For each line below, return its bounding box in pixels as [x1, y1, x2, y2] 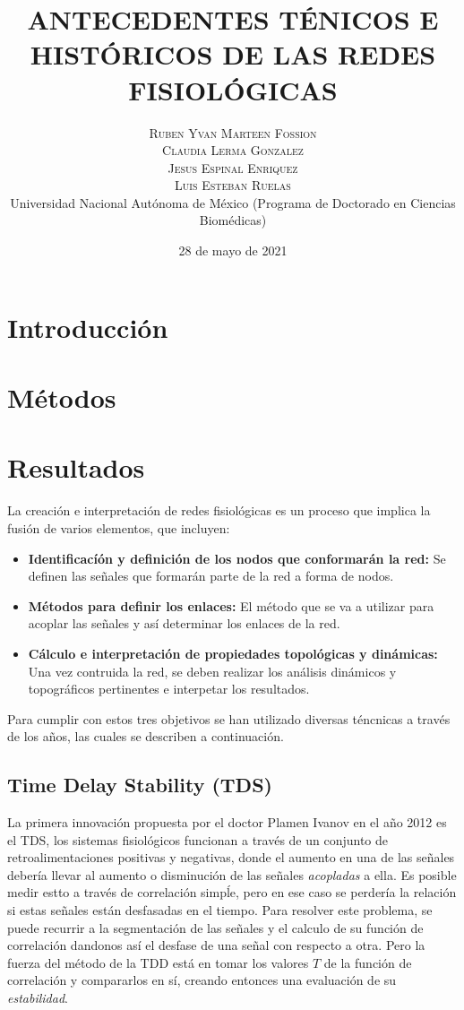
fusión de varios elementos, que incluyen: [7, 518, 230, 537]
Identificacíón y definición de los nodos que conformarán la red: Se [28, 548, 446, 567]
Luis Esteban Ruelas [175, 176, 291, 194]
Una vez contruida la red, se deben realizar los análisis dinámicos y [28, 661, 397, 680]
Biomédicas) [199, 211, 267, 229]
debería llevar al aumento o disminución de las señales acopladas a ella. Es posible [7, 865, 457, 884]
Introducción [7, 308, 168, 345]
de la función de [323, 953, 412, 971]
